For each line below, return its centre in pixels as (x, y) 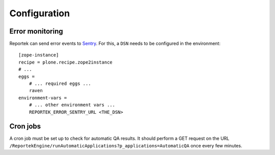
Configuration (40, 13)
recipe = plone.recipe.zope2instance (66, 62)
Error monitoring (36, 31)
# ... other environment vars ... (72, 105)
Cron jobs (25, 126)
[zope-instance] (39, 55)
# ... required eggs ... (60, 84)
